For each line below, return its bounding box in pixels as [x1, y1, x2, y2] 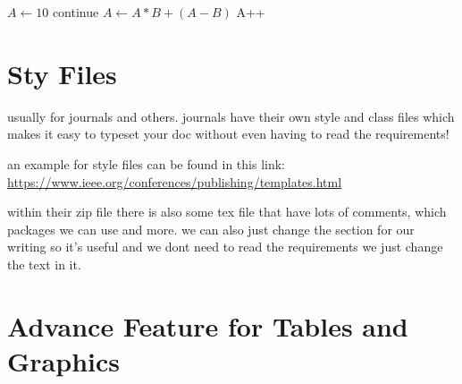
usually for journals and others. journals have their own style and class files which [7, 107, 455, 125]
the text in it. [7, 254, 81, 273]
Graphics [7, 342, 120, 379]
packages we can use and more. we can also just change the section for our [7, 219, 415, 238]
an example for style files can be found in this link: [7, 154, 286, 173]
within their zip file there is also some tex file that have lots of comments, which [7, 202, 447, 221]
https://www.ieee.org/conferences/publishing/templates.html [7, 172, 342, 191]
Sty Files [7, 55, 117, 91]
